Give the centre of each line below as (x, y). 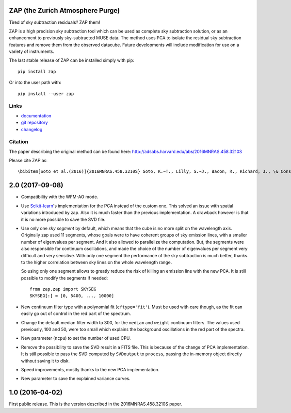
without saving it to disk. (45, 361)
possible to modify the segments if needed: (65, 278)
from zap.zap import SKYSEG (63, 289)
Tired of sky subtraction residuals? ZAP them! (55, 22)
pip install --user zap (46, 94)
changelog (32, 129)
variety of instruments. (32, 51)
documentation (36, 116)
